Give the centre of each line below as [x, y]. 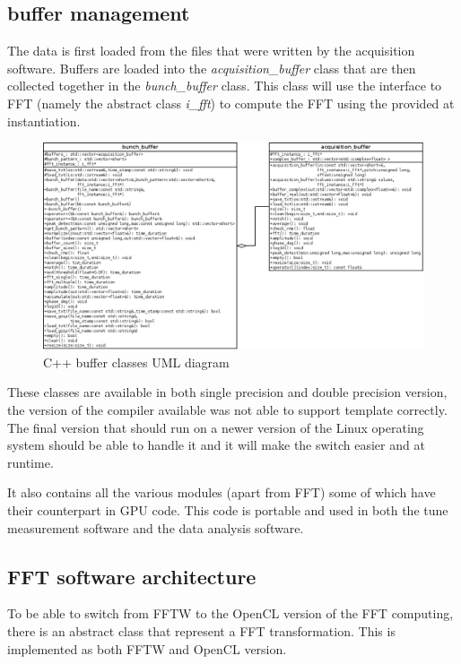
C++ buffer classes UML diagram [136, 362]
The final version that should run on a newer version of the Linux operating [216, 427]
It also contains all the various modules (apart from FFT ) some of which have [222, 492]
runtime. [30, 462]
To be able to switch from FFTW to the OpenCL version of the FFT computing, [230, 613]
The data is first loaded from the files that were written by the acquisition [211, 51]
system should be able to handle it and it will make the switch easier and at [216, 445]
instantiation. [44, 121]
